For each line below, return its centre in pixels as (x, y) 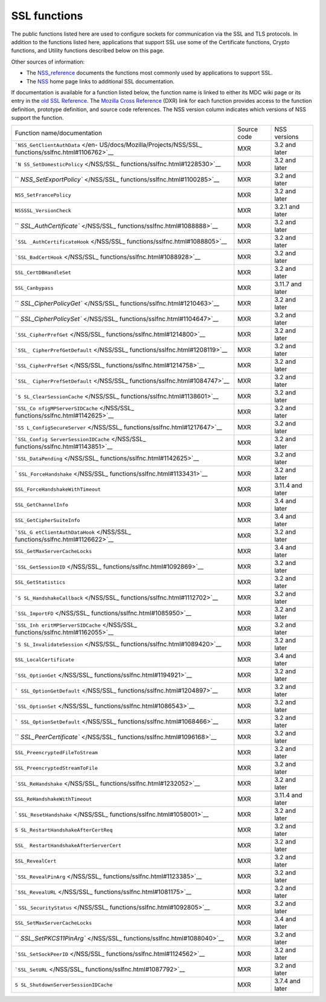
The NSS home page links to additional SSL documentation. (101, 81)
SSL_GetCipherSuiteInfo (47, 520)
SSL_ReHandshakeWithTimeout (53, 799)
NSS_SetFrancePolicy (43, 195)
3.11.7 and (288, 284)
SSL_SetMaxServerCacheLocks (53, 923)
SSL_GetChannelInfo (42, 505)
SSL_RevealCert (36, 861)
